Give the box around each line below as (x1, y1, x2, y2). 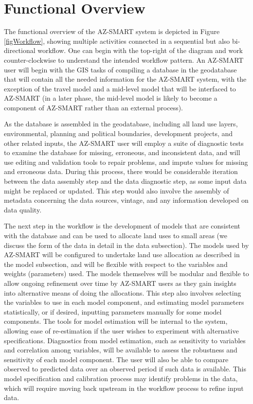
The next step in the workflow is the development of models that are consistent (4, 221, 240, 231)
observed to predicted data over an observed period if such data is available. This (4, 364, 246, 374)
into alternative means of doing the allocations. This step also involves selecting (4, 287, 241, 298)
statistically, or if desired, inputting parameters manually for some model (4, 306, 222, 316)
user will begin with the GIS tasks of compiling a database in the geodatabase (4, 64, 237, 74)
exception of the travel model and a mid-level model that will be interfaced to (4, 83, 236, 93)
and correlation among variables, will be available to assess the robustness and (4, 345, 237, 355)
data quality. (4, 204, 42, 214)
